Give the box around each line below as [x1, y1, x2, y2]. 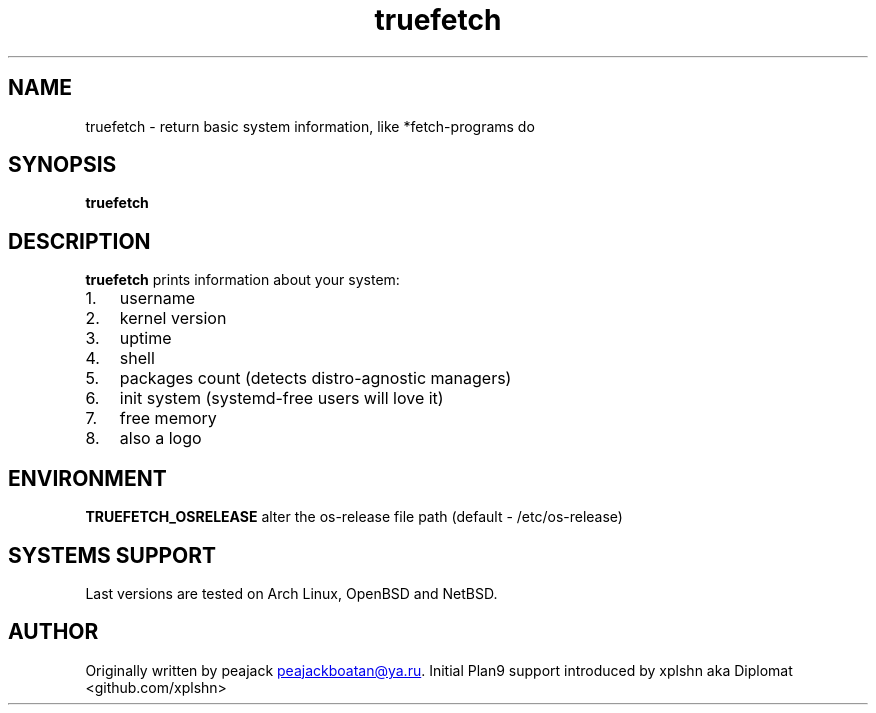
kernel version [119, 308, 227, 329]
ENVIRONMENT [8, 465, 167, 491]
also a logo [119, 428, 202, 449]
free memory [119, 408, 217, 429]
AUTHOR [8, 619, 99, 645]
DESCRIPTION [8, 228, 151, 254]
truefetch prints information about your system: [85, 271, 400, 289]
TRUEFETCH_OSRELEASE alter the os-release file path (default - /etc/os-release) [85, 508, 623, 526]
